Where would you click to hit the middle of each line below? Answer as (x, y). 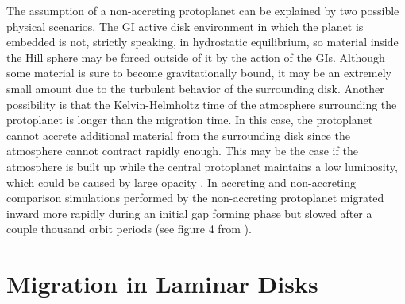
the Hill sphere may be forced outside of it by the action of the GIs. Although (196, 57)
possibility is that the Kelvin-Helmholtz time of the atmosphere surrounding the (202, 104)
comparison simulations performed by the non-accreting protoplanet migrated (195, 198)
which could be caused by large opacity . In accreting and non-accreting (181, 182)
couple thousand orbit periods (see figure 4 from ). (129, 229)
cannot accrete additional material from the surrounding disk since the (178, 135)
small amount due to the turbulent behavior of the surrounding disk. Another (195, 88)
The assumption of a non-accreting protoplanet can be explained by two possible (203, 10)
